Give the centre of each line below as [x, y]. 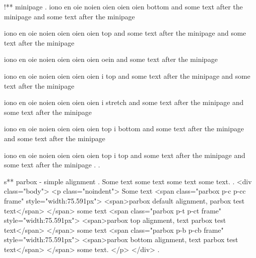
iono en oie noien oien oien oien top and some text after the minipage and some [125, 33]
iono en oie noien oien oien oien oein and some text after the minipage [111, 59]
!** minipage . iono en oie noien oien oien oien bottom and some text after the [124, 6]
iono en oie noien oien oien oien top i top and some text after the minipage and [125, 155]
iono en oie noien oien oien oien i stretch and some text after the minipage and [124, 102]
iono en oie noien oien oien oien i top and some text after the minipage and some [127, 76]
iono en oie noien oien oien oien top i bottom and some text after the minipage [124, 129]
